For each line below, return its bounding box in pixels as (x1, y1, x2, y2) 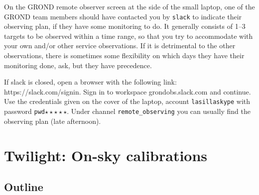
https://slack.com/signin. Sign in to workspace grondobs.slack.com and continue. (4, 86, 251, 97)
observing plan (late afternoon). (4, 115, 101, 126)
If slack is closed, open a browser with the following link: (4, 77, 177, 87)
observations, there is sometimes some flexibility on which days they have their (4, 50, 245, 61)
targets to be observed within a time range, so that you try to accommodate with (4, 30, 253, 41)
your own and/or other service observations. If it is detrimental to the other (4, 40, 236, 51)
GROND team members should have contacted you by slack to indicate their (4, 11, 242, 21)
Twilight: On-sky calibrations (4, 145, 208, 165)
